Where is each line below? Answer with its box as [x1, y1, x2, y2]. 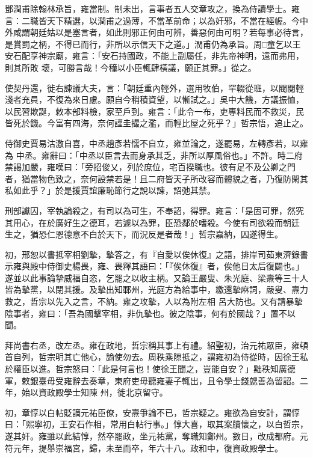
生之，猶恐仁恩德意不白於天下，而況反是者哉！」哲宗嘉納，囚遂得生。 [5, 228, 283, 240]
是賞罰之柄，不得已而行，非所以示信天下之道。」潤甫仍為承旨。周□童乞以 [5, 37, 293, 50]
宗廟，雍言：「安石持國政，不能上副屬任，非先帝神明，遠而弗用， [46, 49, 304, 62]
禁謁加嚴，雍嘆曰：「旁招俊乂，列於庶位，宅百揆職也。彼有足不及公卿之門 [5, 160, 296, 173]
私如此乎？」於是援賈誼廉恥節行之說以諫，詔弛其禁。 [5, 184, 215, 197]
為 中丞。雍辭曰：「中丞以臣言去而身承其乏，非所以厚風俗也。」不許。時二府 [5, 148, 303, 161]
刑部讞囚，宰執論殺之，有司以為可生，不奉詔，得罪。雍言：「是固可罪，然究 [5, 204, 304, 216]
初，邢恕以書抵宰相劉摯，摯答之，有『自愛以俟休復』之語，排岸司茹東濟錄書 [5, 248, 308, 260]
